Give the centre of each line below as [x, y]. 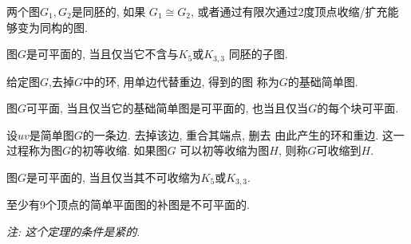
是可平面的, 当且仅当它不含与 [103, 54]
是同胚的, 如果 [109, 11]
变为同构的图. [52, 27]
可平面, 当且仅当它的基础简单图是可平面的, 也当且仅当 [168, 108]
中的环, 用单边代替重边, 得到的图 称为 [181, 81]
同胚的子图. [258, 54]
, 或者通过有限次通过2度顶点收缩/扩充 [289, 11]
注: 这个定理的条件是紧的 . [73, 232]
